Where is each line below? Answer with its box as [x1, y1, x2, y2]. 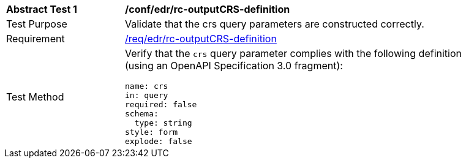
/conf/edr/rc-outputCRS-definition [125, 3, 290, 15]
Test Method [6, 90, 64, 103]
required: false [125, 100, 197, 109]
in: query [125, 91, 168, 100]
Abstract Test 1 [6, 3, 77, 15]
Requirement [6, 32, 65, 45]
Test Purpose [6, 18, 67, 30]
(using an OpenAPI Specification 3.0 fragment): [125, 59, 343, 72]
